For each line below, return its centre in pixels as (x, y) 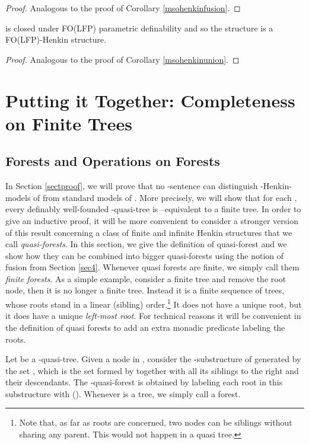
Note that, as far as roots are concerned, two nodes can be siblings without (156, 422)
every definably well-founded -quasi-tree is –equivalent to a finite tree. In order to (153, 209)
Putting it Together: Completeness (150, 100)
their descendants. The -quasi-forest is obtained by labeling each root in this (144, 382)
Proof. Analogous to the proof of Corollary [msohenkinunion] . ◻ (122, 59)
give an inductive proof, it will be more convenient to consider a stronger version (152, 220)
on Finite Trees (69, 123)
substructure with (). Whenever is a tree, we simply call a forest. (123, 393)
